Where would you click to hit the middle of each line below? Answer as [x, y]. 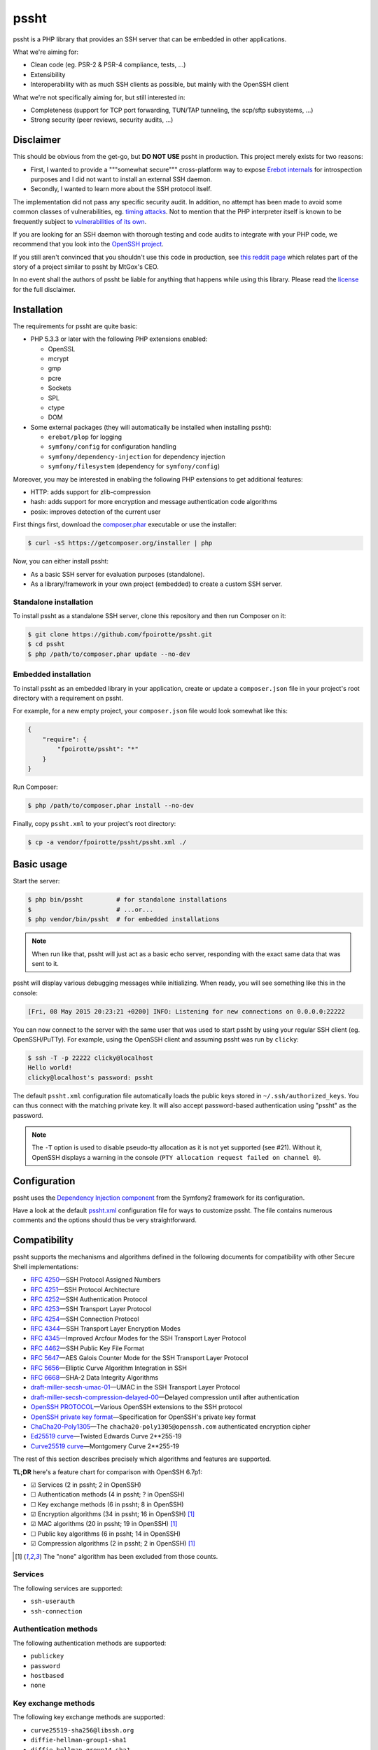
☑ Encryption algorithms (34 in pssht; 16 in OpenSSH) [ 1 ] [113, 1514]
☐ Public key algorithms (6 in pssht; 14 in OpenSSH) [106, 1534]
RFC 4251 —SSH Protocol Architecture [85, 1289]
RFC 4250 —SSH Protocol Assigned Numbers [96, 1280]
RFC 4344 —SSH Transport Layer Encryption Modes [106, 1329]
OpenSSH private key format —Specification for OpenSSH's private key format [143, 1417]
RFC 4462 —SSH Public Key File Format [87, 1348]
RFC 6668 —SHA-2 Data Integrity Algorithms [94, 1378]
